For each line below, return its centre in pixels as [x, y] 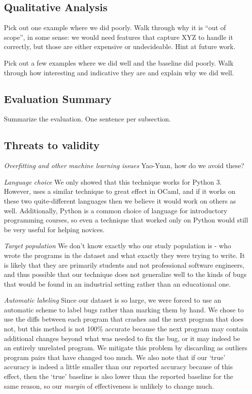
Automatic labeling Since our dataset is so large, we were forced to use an [113, 300]
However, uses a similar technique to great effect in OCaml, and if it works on [120, 191]
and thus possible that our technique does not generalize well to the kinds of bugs [125, 274]
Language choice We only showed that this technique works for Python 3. [113, 181]
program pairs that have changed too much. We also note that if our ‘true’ [115, 357]
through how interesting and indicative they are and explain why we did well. [119, 72]
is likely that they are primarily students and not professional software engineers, [124, 265]
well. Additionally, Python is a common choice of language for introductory [116, 210]
